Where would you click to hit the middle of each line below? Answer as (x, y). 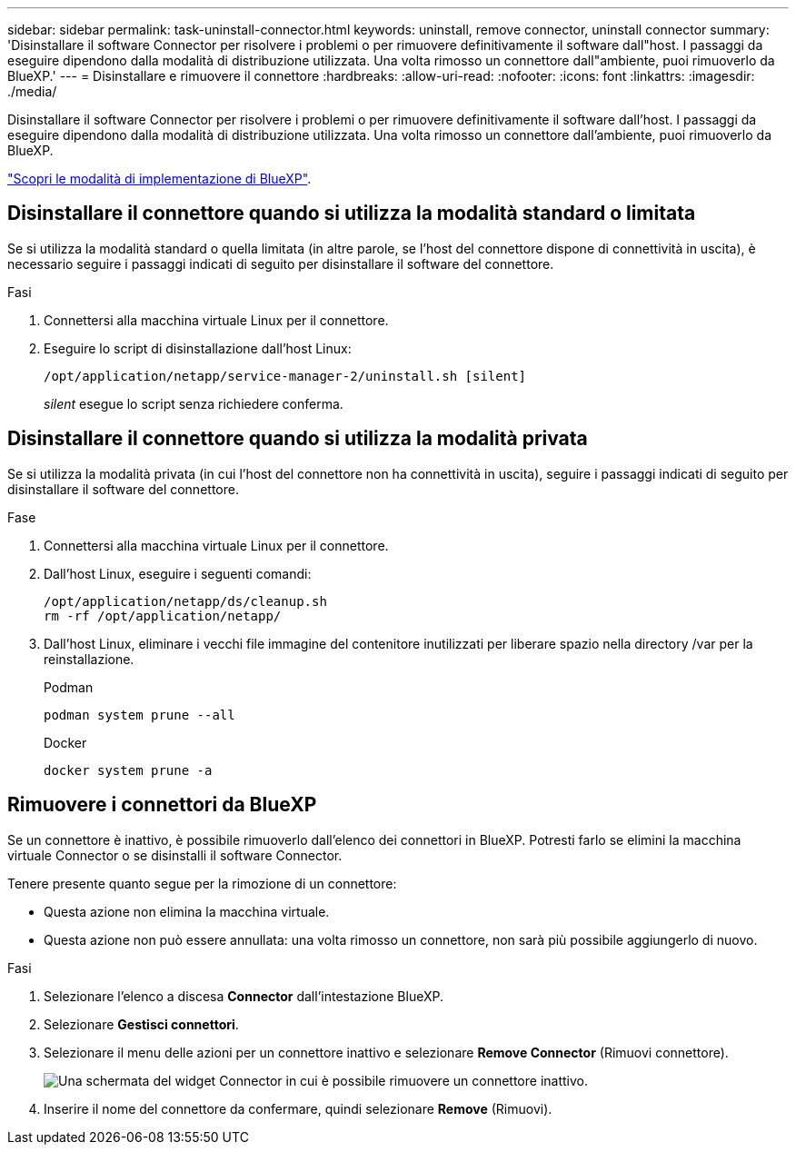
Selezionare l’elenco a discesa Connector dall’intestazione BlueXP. (244, 996)
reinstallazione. (89, 659)
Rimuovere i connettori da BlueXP (162, 805)
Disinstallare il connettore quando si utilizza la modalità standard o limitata (352, 214)
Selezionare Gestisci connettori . (141, 1024)
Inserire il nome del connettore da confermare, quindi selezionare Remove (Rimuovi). (298, 1108)
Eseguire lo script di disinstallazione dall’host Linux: (198, 348)
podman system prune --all (139, 715)
